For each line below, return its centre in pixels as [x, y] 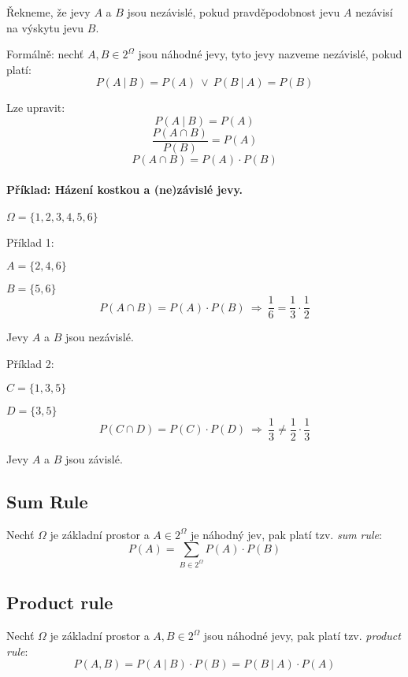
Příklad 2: [30, 364]
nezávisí [374, 12]
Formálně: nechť [45, 54]
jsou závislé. [94, 458]
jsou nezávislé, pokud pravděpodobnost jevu [234, 12]
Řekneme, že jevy [48, 12]
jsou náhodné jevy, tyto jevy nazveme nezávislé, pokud [270, 54]
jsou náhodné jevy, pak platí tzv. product [302, 636]
